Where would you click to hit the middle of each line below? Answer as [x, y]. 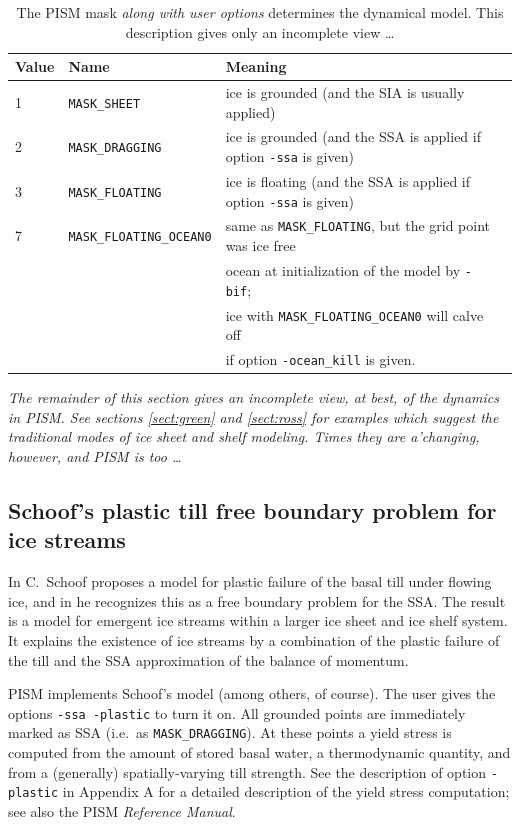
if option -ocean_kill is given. [320, 359]
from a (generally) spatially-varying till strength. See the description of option [247, 771]
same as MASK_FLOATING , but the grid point [358, 225]
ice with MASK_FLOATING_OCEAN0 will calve [354, 314]
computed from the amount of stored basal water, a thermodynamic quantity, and [259, 752]
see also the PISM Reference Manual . [122, 810]
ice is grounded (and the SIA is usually [345, 92]
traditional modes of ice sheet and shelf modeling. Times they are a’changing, [244, 436]
